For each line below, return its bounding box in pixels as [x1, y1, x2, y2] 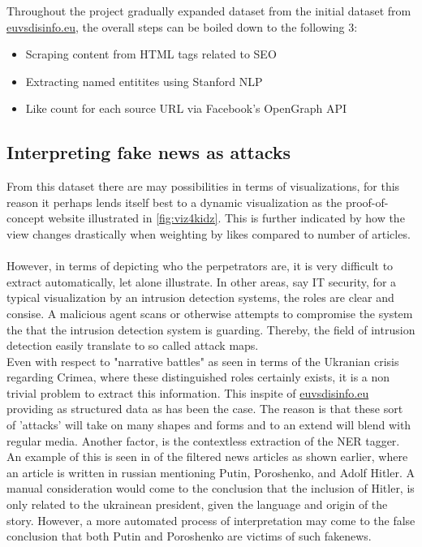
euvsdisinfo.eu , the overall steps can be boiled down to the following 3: [6, 18, 358, 35]
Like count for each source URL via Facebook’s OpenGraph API [25, 100, 347, 117]
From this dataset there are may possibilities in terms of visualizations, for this [6, 178, 400, 195]
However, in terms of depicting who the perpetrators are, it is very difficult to [6, 257, 394, 274]
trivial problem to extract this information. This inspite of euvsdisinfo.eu [6, 384, 369, 401]
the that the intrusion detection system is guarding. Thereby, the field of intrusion [6, 321, 416, 338]
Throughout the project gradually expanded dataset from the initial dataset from [6, 2, 411, 19]
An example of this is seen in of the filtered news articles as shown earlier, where [6, 448, 408, 465]
